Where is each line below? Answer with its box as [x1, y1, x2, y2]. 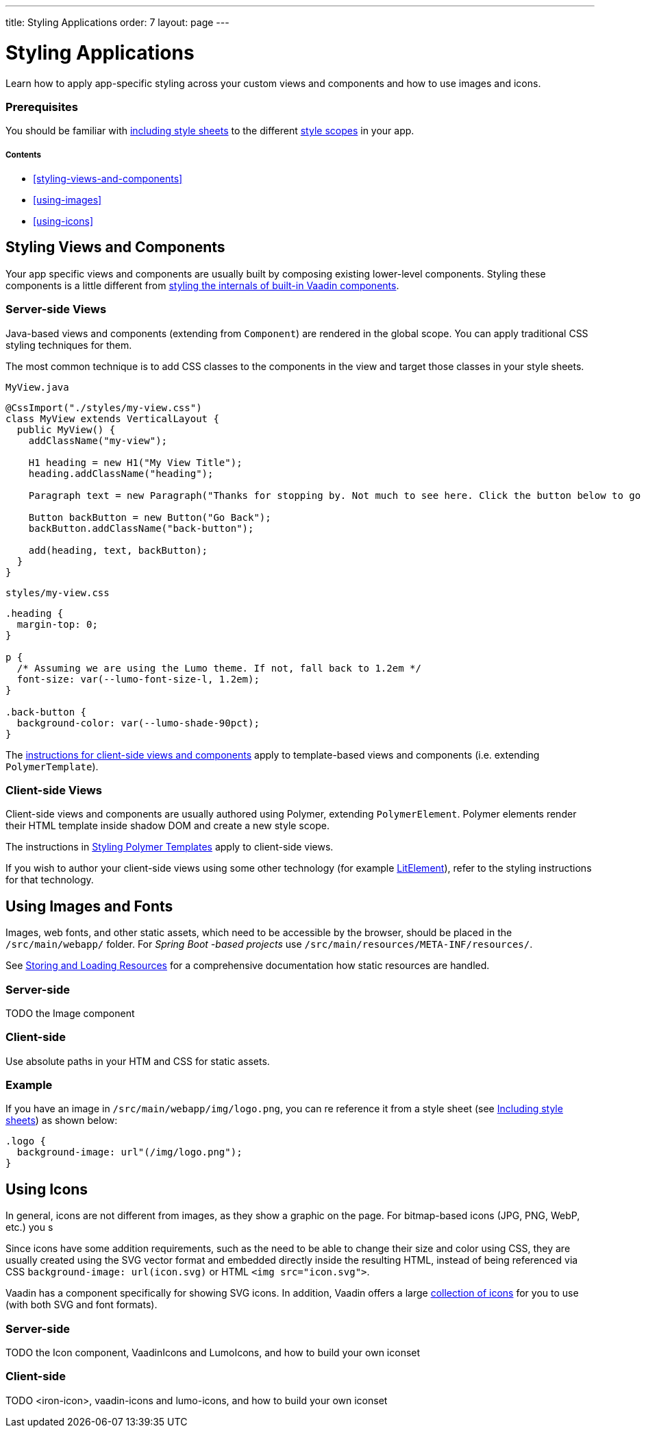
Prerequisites [5, 99, 78, 114]
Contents [5, 149, 41, 160]
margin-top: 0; [16, 618, 98, 630]
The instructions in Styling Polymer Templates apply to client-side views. [5, 841, 334, 853]
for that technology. [5, 874, 94, 886]
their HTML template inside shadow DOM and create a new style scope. [5, 820, 330, 832]
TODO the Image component [5, 1007, 135, 1019]
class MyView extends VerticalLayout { [5, 413, 219, 424]
